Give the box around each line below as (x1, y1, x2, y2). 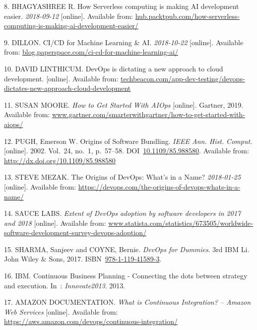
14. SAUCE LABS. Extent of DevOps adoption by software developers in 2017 (4, 208, 241, 218)
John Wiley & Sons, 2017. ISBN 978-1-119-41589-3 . (4, 254, 162, 264)
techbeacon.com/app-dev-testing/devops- (121, 73, 245, 83)
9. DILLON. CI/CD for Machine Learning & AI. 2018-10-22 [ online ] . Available (4, 37, 244, 47)
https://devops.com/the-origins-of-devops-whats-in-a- (78, 181, 241, 192)
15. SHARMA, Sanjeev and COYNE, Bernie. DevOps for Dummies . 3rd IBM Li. (4, 244, 250, 254)
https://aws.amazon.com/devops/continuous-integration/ (4, 316, 178, 327)
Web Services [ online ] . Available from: (4, 306, 118, 317)
